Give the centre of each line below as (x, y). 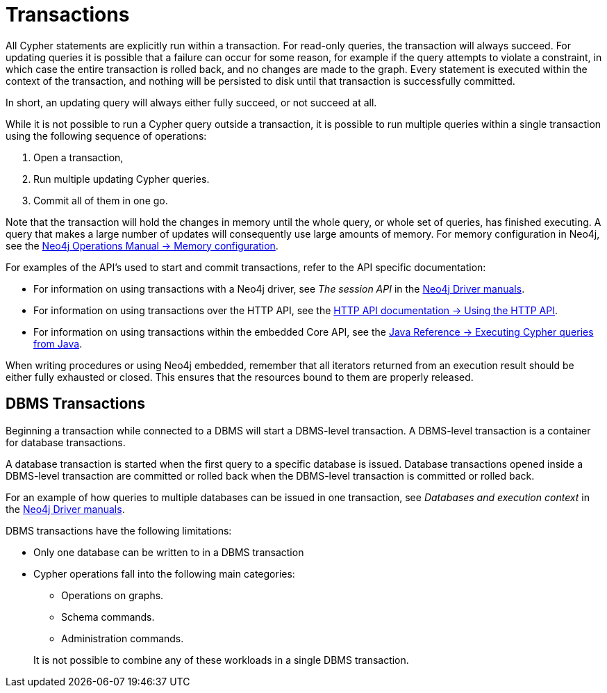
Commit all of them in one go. (101, 200)
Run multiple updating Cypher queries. (122, 179)
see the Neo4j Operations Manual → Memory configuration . (142, 245)
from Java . (58, 343)
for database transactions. (66, 442)
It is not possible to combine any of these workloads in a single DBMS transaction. (221, 660)
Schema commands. (108, 617)
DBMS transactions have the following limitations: (119, 530)
